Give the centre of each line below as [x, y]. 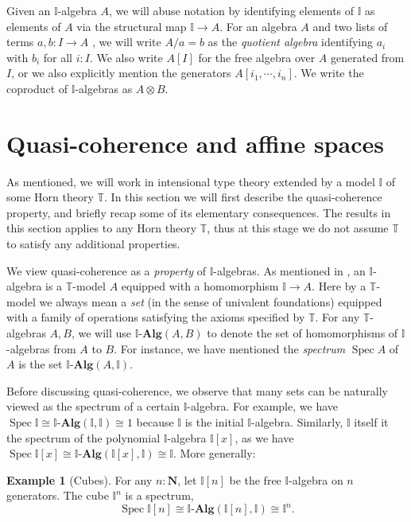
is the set [41, 364]
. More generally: [214, 453]
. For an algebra [258, 26]
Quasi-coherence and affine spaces [195, 143]
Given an [29, 10]
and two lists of [350, 26]
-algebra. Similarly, [297, 422]
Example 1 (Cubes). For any [79, 479]
